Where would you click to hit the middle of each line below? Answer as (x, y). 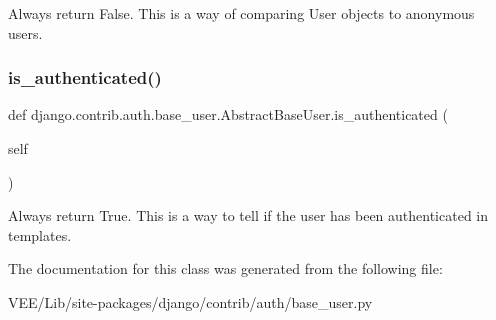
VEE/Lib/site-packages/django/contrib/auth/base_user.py (190, 301)
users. (25, 32)
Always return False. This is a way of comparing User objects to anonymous (241, 13)
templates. (40, 234)
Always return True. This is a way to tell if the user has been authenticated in (248, 215)
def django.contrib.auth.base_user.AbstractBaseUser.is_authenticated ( (228, 114)
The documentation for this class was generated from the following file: (225, 268)
